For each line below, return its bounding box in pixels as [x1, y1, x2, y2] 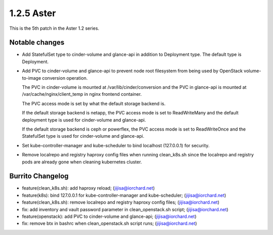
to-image [22, 75, 41, 81]
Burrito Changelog [9, 172, 69, 181]
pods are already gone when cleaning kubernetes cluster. [22, 159, 142, 165]
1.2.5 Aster [9, 8, 56, 19]
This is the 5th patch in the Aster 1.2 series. [9, 25, 100, 31]
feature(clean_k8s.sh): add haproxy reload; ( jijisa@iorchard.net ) [22, 185, 155, 191]
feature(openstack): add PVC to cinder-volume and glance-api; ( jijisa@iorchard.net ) [22, 213, 197, 219]
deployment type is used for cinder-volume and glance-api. [22, 116, 146, 123]
